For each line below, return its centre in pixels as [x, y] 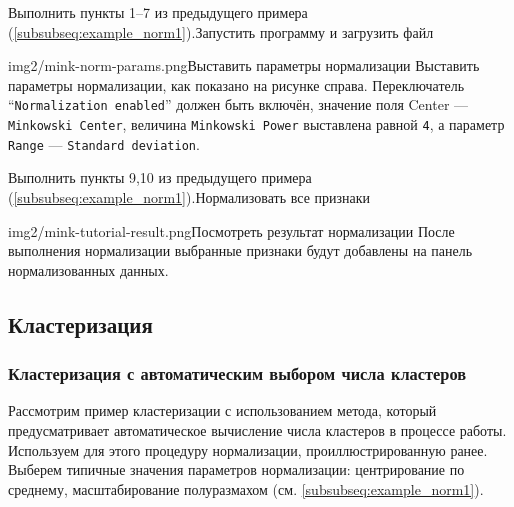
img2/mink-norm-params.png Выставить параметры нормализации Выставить [244, 65]
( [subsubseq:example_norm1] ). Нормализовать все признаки [189, 196]
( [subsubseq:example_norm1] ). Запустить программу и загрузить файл [221, 31]
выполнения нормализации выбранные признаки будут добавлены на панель [240, 250]
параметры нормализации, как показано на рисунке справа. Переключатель [236, 84]
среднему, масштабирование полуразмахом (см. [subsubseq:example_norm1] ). [246, 488]
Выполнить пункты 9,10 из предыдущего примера [160, 177]
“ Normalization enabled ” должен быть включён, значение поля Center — [238, 104]
